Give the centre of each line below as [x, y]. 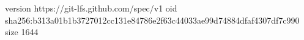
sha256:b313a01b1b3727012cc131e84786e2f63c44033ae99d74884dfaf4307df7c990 [152, 20]
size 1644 [22, 32]
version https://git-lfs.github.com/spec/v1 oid [91, 8]
